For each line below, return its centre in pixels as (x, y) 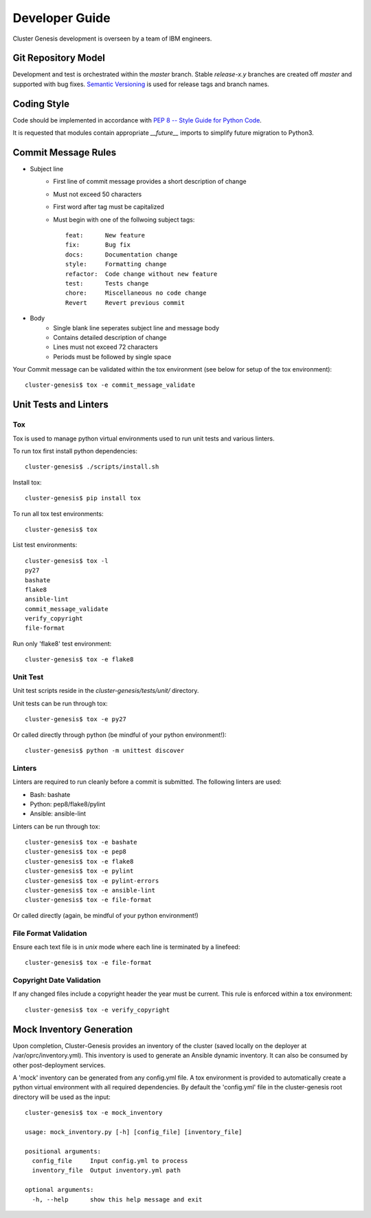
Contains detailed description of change (110, 337)
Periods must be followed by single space (112, 356)
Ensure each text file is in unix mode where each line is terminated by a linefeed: (126, 947)
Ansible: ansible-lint (58, 814)
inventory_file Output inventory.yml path (106, 1171)
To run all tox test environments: (58, 513)
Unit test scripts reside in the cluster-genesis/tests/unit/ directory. (106, 691)
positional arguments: (63, 1151)
